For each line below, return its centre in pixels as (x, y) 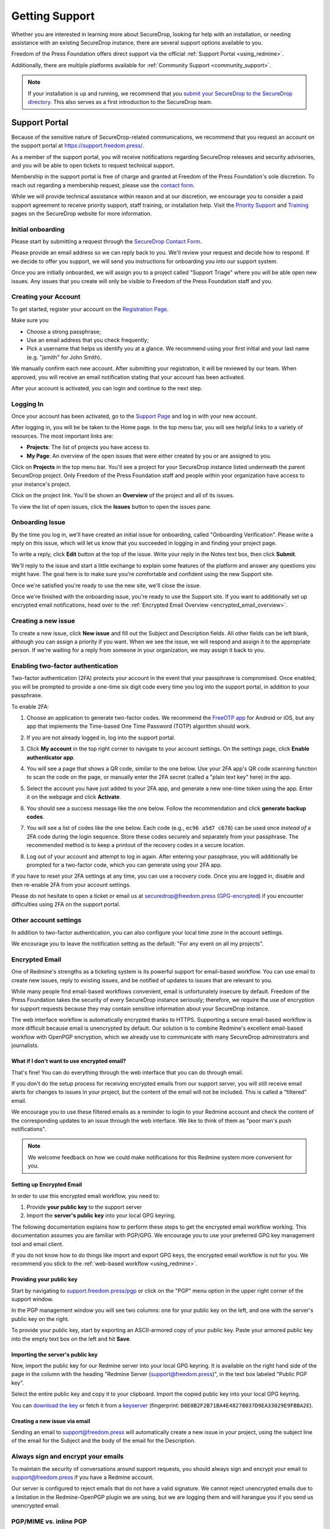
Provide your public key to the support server (84, 1207)
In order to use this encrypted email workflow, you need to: (86, 1196)
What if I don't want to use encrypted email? (69, 1061)
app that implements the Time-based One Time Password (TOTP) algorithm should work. (139, 726)
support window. (32, 1299)
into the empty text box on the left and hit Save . (71, 1339)
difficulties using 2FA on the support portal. (66, 905)
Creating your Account (46, 297)
